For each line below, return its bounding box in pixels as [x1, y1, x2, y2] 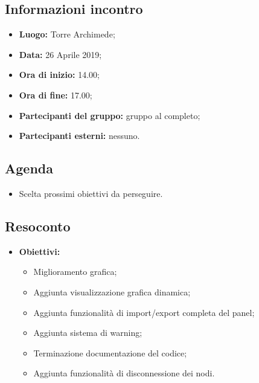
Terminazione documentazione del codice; [33, 346, 187, 359]
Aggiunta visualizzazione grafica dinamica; [33, 285, 191, 298]
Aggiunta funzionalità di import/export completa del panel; [33, 306, 255, 318]
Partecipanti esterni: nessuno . [19, 129, 140, 142]
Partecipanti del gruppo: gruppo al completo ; [19, 109, 200, 121]
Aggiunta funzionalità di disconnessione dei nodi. [33, 367, 215, 379]
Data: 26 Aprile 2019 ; [19, 48, 102, 60]
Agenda [5, 159, 53, 178]
